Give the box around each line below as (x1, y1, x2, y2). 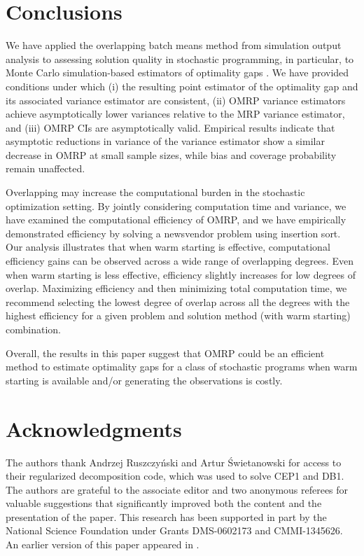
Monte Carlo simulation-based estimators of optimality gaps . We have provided (6, 65, 349, 80)
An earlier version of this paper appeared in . (6, 537, 199, 552)
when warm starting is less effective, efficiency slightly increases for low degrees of (6, 267, 356, 282)
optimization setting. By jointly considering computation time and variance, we (6, 198, 346, 213)
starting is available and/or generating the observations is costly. (6, 373, 283, 387)
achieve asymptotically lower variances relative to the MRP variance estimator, (6, 106, 345, 121)
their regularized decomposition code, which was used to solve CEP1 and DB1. (6, 468, 344, 483)
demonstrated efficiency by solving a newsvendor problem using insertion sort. (6, 225, 341, 240)
